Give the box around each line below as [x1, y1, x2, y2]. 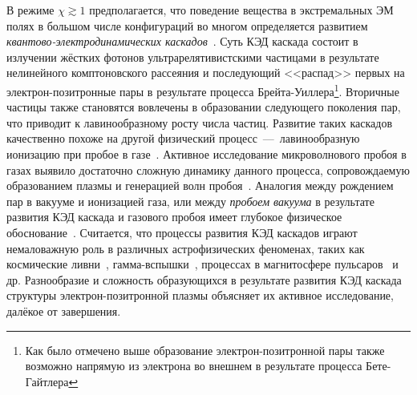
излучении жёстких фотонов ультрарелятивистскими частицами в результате [6, 48, 379, 65]
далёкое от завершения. [6, 302, 121, 319]
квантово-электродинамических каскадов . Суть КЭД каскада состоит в [6, 33, 358, 50]
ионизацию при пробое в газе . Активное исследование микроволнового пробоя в [6, 146, 407, 162]
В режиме [6, 2, 55, 18]
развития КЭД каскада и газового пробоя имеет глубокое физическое [6, 208, 342, 225]
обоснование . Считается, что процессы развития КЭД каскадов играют [6, 224, 358, 240]
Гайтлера [25, 373, 69, 389]
